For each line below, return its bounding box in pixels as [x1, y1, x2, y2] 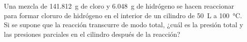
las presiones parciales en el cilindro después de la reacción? [4, 29, 180, 39]
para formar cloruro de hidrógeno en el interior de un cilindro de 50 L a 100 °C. [4, 10, 242, 20]
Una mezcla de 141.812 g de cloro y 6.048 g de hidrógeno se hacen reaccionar [4, 1, 234, 10]
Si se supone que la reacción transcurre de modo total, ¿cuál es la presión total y [4, 20, 243, 30]
